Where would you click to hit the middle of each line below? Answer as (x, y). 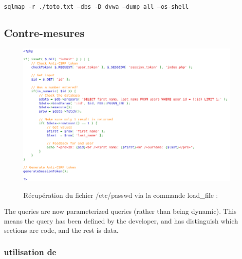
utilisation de (30, 251)
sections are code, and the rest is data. (61, 230)
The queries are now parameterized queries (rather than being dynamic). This (120, 211)
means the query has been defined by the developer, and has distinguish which (121, 220)
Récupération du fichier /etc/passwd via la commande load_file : (121, 195)
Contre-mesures (44, 32)
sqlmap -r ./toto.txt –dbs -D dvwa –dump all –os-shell (96, 7)
